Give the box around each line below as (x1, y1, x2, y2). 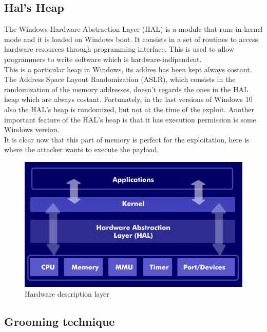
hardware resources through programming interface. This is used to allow (4, 44, 234, 54)
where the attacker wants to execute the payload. (4, 144, 159, 155)
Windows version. (4, 124, 60, 135)
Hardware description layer (25, 288, 109, 299)
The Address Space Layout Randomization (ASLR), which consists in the (4, 74, 236, 85)
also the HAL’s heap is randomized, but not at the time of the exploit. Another (4, 103, 255, 114)
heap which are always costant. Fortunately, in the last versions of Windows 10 (4, 94, 253, 105)
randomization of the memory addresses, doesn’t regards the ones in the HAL (4, 84, 249, 94)
